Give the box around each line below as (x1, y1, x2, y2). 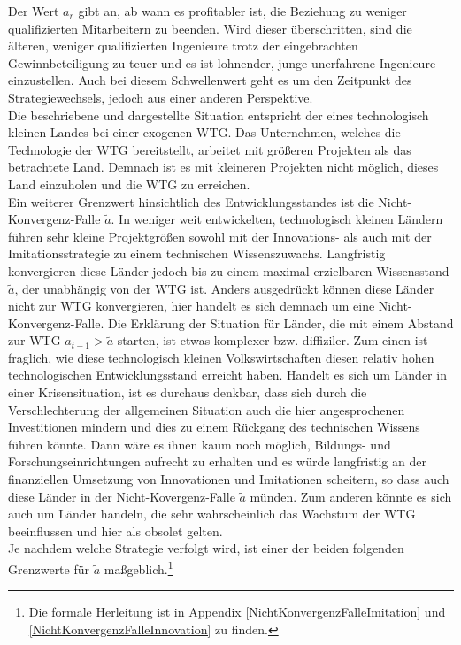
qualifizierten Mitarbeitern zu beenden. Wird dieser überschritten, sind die (8, 19, 412, 37)
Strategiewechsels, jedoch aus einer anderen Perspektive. (8, 88, 313, 106)
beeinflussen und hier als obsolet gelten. (8, 521, 223, 540)
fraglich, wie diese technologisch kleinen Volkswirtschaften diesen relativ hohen (8, 348, 434, 366)
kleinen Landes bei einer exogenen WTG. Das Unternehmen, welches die (8, 123, 401, 142)
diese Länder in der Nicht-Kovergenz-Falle (8, 487, 235, 505)
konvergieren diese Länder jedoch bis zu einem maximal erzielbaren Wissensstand (8, 261, 449, 280)
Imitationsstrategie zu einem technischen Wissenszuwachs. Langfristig (8, 244, 386, 263)
